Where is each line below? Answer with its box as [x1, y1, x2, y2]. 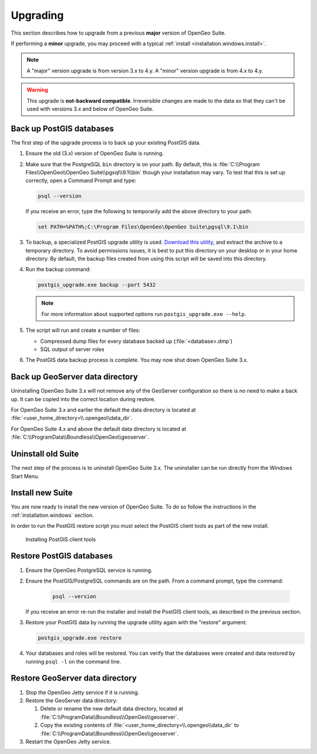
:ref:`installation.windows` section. [11, 511, 94, 519]
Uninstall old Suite [11, 449, 79, 459]
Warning [26, 86, 48, 93]
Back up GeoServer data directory [11, 372, 138, 382]
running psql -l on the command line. [25, 658, 122, 665]
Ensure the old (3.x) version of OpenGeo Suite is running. [25, 150, 164, 157]
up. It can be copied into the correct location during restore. [11, 395, 156, 402]
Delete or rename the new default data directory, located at [40, 705, 184, 712]
